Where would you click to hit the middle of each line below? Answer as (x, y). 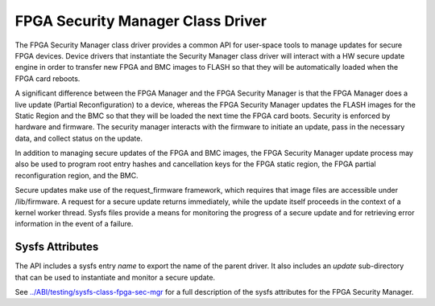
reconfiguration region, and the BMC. (77, 175)
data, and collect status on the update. (79, 138)
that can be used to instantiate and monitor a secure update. (115, 277)
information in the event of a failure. (74, 224)
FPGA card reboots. (48, 78)
